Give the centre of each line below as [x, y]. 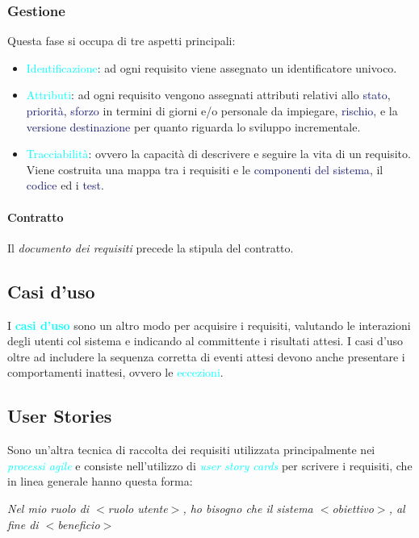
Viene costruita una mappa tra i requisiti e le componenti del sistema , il [205, 169]
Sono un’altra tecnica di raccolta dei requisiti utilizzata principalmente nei [191, 450]
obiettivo [353, 508]
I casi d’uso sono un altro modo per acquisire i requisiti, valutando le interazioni [209, 325]
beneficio [79, 524]
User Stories [60, 416]
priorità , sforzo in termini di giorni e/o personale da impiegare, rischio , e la [212, 111]
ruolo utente [138, 508]
